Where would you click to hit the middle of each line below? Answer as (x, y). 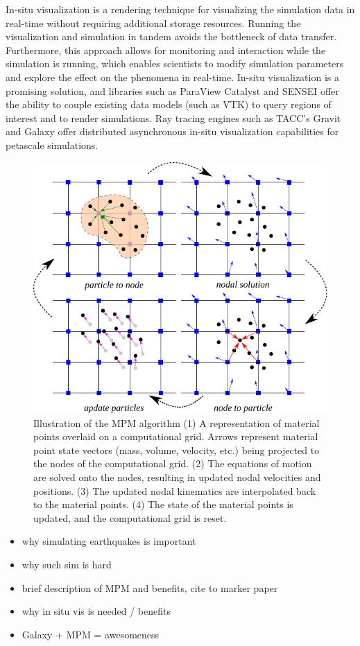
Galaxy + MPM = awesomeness (91, 634)
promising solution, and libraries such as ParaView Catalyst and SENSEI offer (172, 90)
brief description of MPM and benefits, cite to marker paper (150, 587)
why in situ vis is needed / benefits (96, 611)
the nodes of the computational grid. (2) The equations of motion (173, 463)
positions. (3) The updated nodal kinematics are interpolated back (175, 490)
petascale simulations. (52, 145)
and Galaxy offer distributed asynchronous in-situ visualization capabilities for (172, 131)
